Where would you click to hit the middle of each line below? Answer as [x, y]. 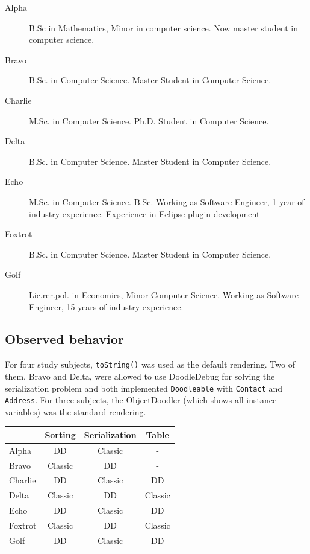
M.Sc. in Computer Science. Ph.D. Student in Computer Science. [149, 120]
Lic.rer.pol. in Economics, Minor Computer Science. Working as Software [164, 294]
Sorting [60, 434]
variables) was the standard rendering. [76, 411]
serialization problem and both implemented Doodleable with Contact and [144, 388]
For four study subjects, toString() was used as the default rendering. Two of [150, 364]
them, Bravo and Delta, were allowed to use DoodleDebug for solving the [140, 376]
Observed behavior [64, 339]
